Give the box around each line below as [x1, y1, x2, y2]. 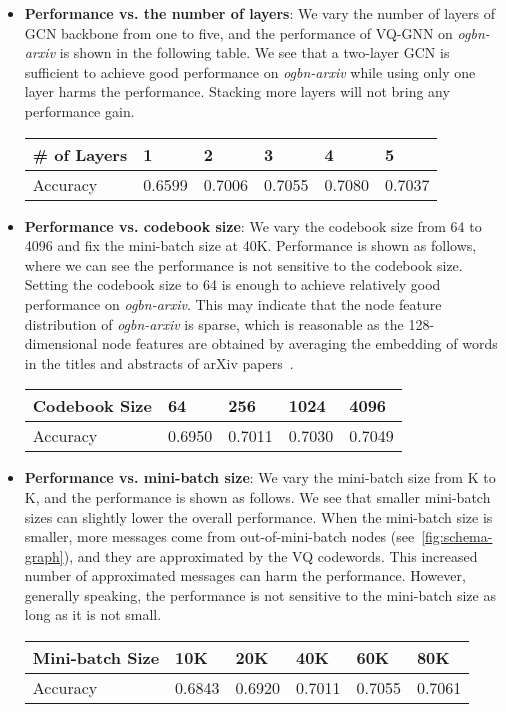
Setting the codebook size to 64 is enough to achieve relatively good [24, 274, 441, 295]
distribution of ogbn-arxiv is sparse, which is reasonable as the [24, 313, 404, 334]
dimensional [24, 333, 98, 354]
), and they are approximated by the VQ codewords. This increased [63, 545, 478, 566]
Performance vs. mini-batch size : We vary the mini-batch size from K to [24, 467, 496, 488]
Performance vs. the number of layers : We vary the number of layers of [24, 3, 495, 23]
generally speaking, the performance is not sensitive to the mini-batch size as [24, 584, 496, 605]
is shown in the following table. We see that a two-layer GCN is [59, 42, 450, 63]
